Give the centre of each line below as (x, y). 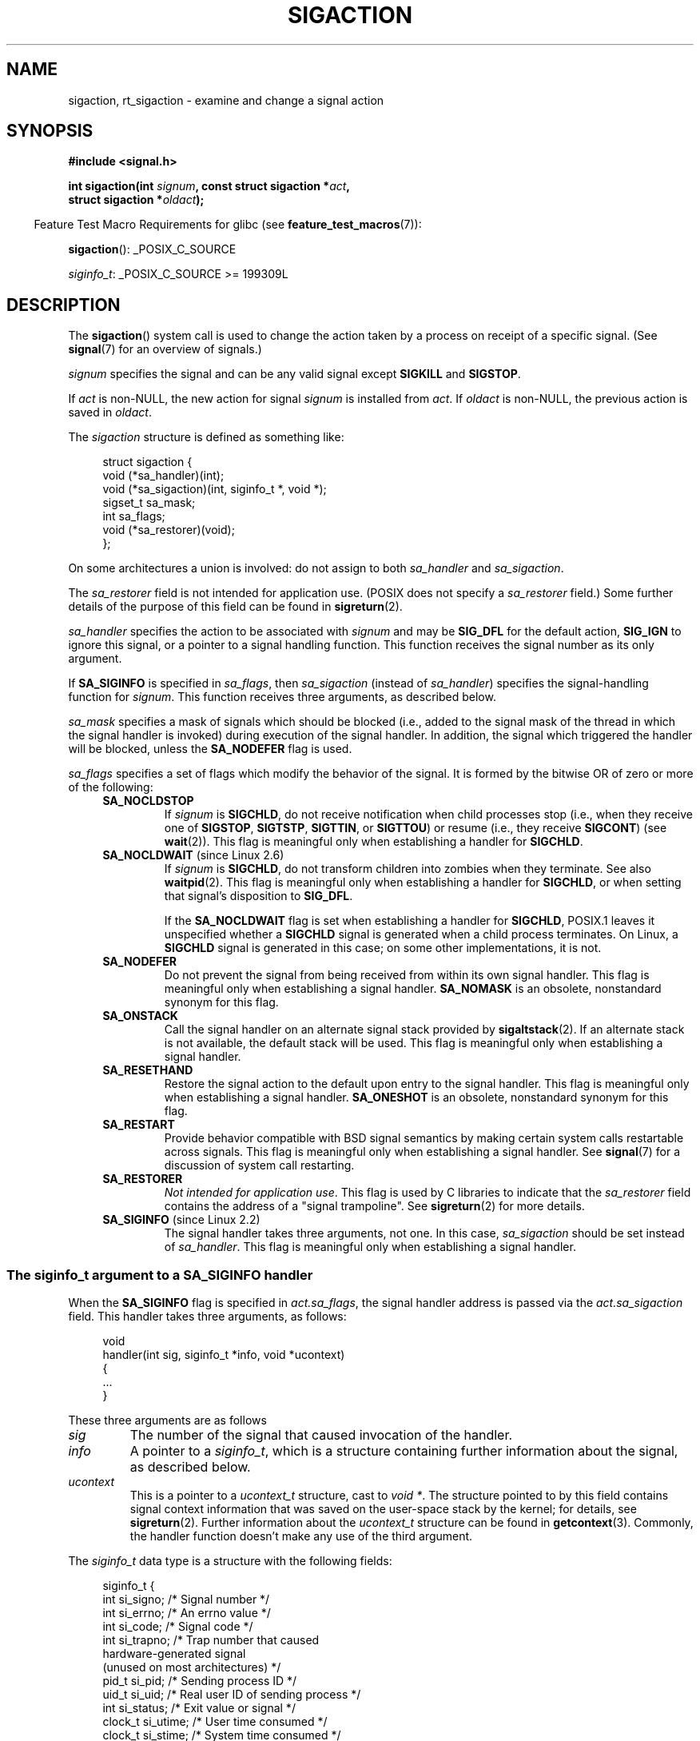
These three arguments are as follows (167, 1420)
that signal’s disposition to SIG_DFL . (259, 896)
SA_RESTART (139, 1125)
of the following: (111, 787)
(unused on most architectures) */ (192, 1667)
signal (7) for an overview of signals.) (165, 349)
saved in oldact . (110, 412)
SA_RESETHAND (148, 1070)
